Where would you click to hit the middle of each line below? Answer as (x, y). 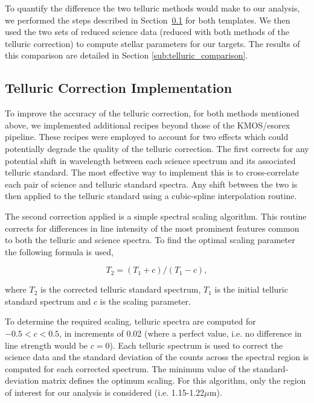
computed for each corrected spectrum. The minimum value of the (128, 368)
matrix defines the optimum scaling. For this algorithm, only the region (174, 380)
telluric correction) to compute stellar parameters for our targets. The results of (152, 43)
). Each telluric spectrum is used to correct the (196, 345)
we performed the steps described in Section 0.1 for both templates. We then (148, 20)
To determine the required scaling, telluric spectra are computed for (130, 321)
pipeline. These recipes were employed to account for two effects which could (147, 137)
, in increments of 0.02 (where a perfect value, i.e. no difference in (181, 333)
